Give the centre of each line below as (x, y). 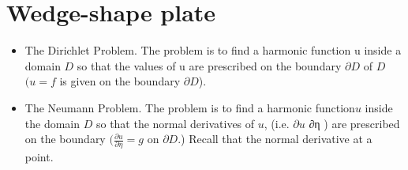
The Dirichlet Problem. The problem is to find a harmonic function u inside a (213, 50)
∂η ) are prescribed (354, 123)
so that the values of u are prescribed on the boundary (209, 65)
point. (39, 157)
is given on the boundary (120, 81)
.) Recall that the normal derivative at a (275, 139)
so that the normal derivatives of (175, 123)
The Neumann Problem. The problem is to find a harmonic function (190, 107)
